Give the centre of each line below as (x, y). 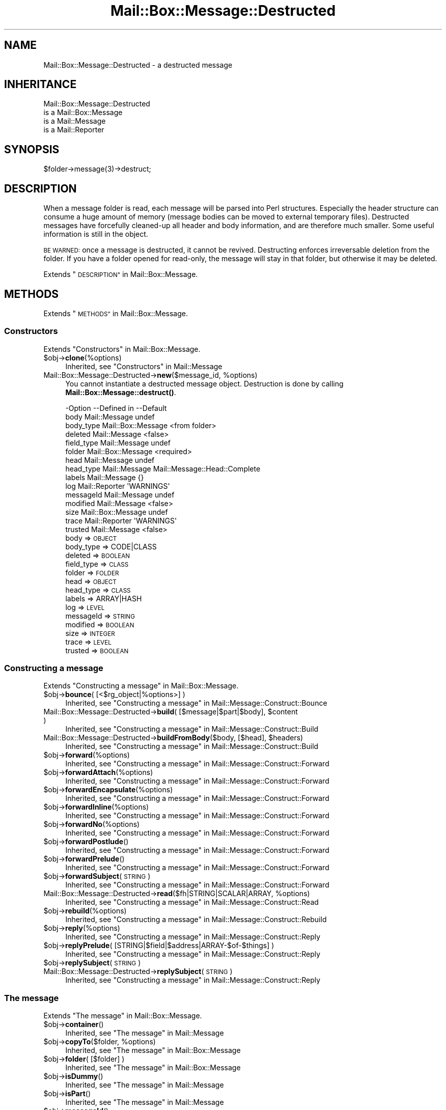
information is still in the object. (96, 234)
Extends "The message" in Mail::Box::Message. (123, 1016)
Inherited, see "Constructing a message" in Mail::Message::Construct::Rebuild (196, 920)
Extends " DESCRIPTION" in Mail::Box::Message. (121, 274)
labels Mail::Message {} (105, 477)
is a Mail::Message (75, 121)
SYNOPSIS (32, 149)
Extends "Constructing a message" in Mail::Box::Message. (141, 686)
